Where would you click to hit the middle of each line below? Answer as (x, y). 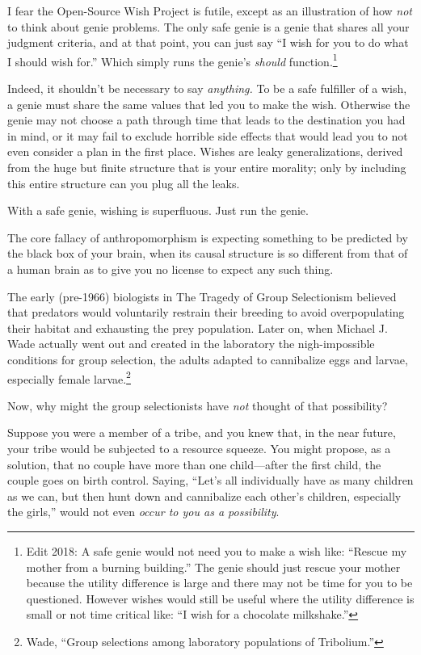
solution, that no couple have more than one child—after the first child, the (194, 464)
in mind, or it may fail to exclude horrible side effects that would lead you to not (208, 135)
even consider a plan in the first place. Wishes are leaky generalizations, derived (205, 151)
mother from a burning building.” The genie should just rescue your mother (213, 567)
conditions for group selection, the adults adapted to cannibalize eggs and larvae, (208, 359)
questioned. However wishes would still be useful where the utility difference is (220, 598)
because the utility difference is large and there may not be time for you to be (219, 583)
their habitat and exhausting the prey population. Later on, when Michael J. (198, 327)
